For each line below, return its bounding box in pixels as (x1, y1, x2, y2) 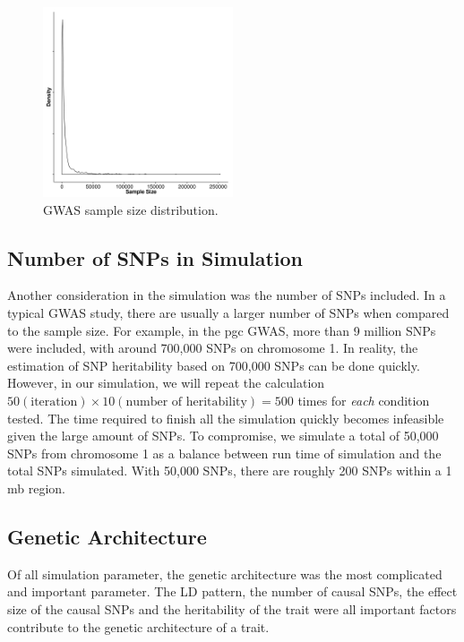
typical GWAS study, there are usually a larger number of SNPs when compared (7, 303, 450, 321)
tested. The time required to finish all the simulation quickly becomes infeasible (7, 408, 444, 427)
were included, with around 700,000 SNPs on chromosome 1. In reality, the (7, 338, 418, 357)
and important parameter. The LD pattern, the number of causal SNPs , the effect (7, 582, 458, 601)
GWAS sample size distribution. (43, 200, 219, 218)
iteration (30, 395, 78, 408)
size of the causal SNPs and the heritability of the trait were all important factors (7, 599, 457, 618)
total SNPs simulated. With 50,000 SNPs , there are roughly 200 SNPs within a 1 (7, 461, 452, 480)
